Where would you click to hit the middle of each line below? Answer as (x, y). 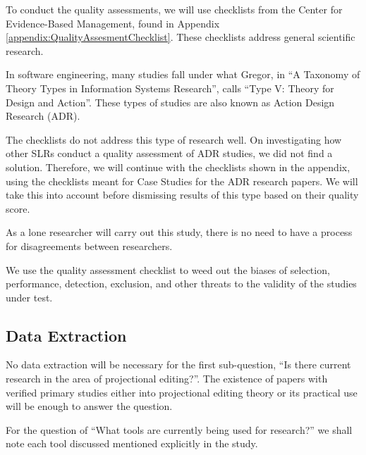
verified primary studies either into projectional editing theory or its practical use (182, 392)
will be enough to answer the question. (89, 406)
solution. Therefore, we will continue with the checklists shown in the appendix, (178, 167)
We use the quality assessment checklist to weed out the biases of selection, (168, 269)
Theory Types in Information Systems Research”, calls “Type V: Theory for (170, 88)
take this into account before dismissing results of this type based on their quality (182, 195)
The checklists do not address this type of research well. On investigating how (174, 139)
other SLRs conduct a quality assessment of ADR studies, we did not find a (169, 153)
